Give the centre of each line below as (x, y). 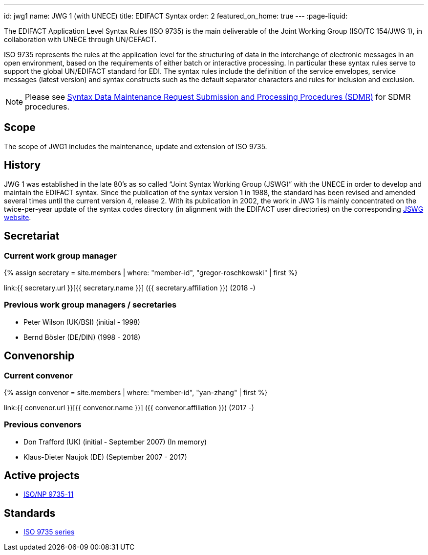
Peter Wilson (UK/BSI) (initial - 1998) (82, 322)
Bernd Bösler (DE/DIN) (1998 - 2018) (82, 337)
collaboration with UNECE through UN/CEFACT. (80, 39)
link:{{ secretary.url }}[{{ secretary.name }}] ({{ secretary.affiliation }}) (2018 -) (130, 288)
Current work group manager (60, 255)
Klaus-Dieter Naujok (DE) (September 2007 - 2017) (105, 457)
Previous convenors (43, 425)
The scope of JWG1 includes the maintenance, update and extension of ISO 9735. (136, 146)
